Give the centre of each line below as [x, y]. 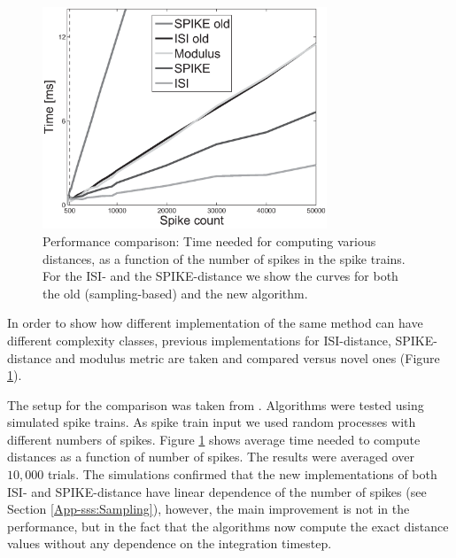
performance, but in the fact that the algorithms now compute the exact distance [228, 526]
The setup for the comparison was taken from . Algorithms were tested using [216, 404]
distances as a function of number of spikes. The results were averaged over [211, 457]
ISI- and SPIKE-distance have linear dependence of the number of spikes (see [217, 491]
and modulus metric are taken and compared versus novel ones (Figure [247, 357]
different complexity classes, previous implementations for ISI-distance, [199, 340]
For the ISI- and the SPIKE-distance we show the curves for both [220, 276]
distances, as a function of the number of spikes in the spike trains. [224, 258]
